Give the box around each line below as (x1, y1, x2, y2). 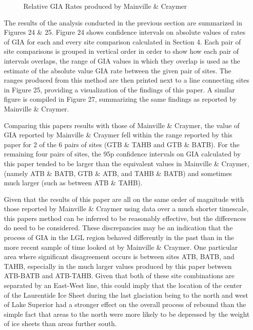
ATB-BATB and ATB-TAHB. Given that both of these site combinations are (4, 270, 235, 281)
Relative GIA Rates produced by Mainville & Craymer (23, 1, 187, 11)
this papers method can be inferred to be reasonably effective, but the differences (4, 213, 246, 223)
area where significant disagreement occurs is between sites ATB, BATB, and (4, 251, 234, 262)
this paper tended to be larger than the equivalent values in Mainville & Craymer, (4, 158, 250, 168)
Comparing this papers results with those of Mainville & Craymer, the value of (4, 120, 240, 130)
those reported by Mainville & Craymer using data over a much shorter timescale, (4, 203, 249, 214)
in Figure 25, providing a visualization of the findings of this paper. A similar (4, 84, 235, 94)
